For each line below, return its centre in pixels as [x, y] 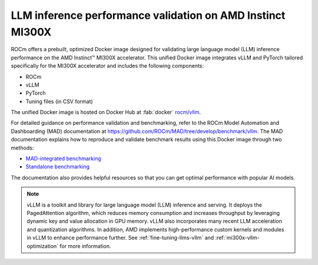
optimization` [43, 246]
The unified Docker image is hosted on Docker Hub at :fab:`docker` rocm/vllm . [106, 112]
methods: [22, 148]
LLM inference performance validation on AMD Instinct [148, 15]
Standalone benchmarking [58, 167]
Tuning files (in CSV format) [59, 101]
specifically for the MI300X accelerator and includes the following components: [107, 66]
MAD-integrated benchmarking [63, 158]
